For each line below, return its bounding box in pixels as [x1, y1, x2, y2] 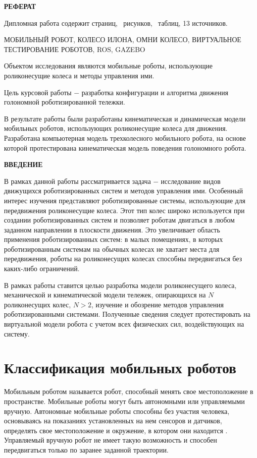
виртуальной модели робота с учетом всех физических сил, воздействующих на [4, 319, 244, 329]
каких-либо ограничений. [4, 263, 80, 274]
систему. [4, 328, 30, 339]
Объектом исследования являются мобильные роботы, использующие [4, 60, 213, 71]
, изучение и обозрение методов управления [91, 299, 224, 309]
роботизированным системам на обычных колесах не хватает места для [4, 243, 219, 254]
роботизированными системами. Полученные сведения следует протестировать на [4, 309, 251, 319]
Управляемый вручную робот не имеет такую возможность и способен [4, 435, 217, 445]
